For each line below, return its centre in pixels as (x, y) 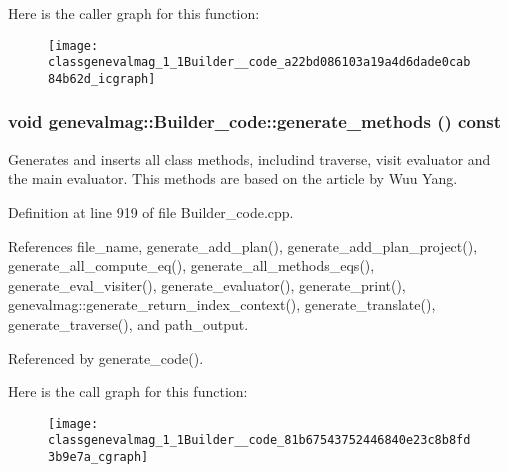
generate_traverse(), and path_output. (128, 323)
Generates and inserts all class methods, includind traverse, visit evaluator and (249, 158)
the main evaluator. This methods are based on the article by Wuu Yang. (233, 178)
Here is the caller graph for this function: (134, 13)
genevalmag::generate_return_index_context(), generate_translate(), (222, 304)
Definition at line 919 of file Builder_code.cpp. (151, 211)
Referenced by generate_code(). (106, 357)
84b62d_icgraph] (102, 78)
